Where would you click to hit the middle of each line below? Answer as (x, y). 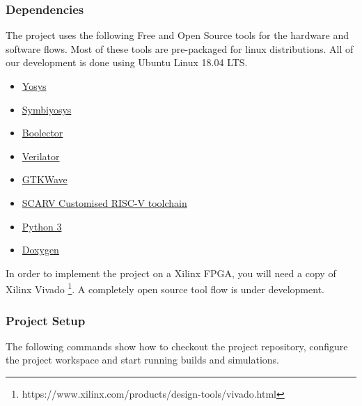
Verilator (41, 156)
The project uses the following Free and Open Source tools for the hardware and (178, 35)
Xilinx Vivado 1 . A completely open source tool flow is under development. (165, 288)
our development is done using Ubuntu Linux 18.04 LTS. (127, 62)
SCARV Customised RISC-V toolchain (104, 202)
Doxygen (40, 250)
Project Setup (46, 320)
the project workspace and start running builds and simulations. (142, 360)
